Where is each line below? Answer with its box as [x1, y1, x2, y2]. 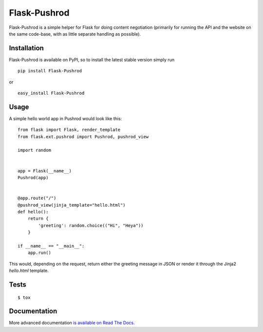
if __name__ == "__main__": [18, 243, 85, 249]
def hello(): [18, 209, 49, 214]
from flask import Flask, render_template [18, 127, 121, 133]
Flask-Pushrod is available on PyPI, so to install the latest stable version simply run [9, 57, 175, 62]
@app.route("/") [18, 195, 56, 201]
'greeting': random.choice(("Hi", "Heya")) [38, 223, 144, 228]
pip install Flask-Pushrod [18, 68, 82, 74]
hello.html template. [9, 268, 49, 273]
